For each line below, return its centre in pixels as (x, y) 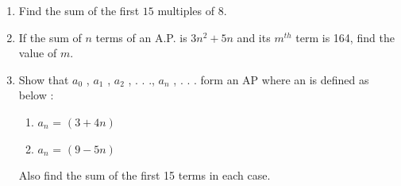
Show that (44, 79)
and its (254, 37)
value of (38, 53)
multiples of (186, 10)
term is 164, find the (345, 37)
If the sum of (50, 37)
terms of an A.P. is (141, 37)
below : (36, 95)
